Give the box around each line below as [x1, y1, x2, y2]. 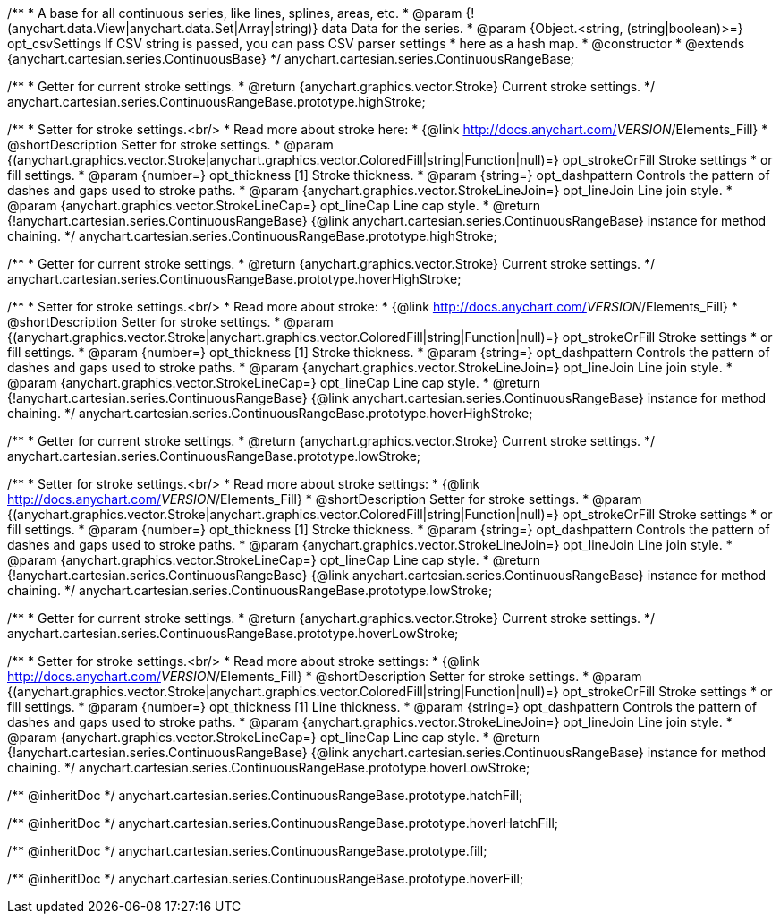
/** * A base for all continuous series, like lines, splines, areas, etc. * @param [7, 5, 462, 21]
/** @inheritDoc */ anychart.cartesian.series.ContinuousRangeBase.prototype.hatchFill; [7, 788, 523, 803]
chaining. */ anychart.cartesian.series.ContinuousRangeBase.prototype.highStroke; [7, 228, 497, 243]
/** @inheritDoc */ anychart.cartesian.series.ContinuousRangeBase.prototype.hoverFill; [7, 871, 524, 886]
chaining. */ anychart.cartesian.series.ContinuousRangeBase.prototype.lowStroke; [7, 583, 493, 598]
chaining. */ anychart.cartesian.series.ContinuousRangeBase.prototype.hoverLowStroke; [7, 760, 530, 775]
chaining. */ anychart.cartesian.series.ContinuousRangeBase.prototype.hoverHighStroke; [7, 405, 533, 421]
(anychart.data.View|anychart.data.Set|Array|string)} [7, 21, 318, 36]
